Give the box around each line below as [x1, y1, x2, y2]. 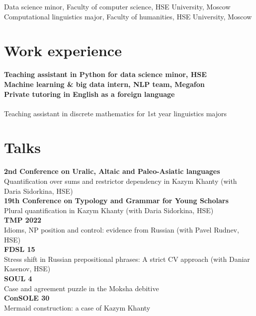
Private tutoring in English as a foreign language [4, 88, 175, 99]
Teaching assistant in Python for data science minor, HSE [4, 69, 207, 79]
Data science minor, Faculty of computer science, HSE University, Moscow [4, 1, 231, 11]
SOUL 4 [4, 273, 32, 283]
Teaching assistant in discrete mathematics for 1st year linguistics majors [4, 108, 227, 118]
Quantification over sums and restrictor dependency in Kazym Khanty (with [4, 176, 237, 186]
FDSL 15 [4, 244, 35, 254]
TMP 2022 [4, 215, 42, 225]
